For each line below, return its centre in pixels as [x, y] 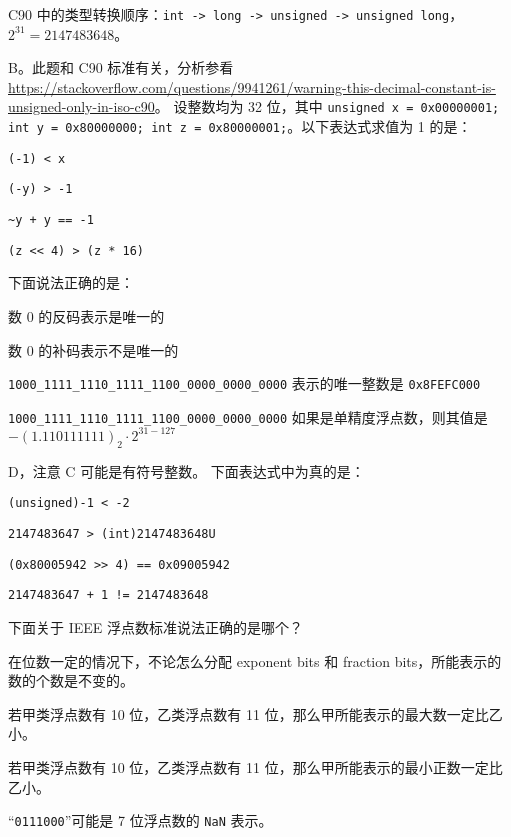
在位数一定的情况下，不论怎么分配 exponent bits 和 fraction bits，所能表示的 [255, 660]
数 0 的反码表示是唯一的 [86, 315]
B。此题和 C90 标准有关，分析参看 [121, 67]
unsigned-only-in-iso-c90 [81, 106]
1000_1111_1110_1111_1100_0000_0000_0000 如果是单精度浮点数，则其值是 [248, 416]
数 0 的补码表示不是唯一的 [93, 349]
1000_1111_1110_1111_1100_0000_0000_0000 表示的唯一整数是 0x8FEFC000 [244, 383]
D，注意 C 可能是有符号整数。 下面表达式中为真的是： [186, 470]
